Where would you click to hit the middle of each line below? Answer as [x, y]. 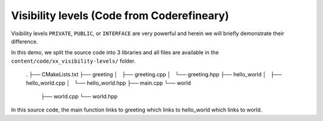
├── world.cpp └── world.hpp [79, 96]
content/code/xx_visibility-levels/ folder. [73, 61]
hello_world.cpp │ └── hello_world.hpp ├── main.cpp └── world [109, 83]
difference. [25, 41]
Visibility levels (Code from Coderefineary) [120, 15]
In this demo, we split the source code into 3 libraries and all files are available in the [115, 52]
